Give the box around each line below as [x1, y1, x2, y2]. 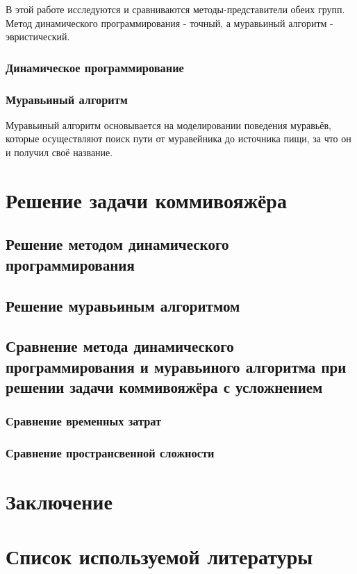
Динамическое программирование [6, 58, 184, 76]
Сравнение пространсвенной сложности [6, 444, 215, 462]
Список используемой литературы [6, 541, 313, 570]
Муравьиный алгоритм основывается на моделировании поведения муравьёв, [6, 117, 331, 132]
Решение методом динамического [6, 233, 229, 255]
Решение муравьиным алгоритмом [6, 294, 240, 316]
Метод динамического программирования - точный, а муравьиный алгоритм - [6, 15, 333, 30]
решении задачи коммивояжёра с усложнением [6, 376, 323, 398]
